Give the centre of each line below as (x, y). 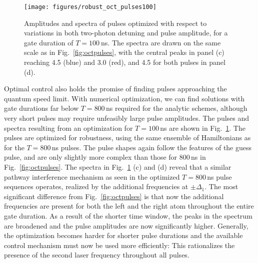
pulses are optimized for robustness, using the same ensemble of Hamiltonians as (127, 137)
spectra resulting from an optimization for (68, 128)
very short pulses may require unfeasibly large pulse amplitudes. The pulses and (127, 118)
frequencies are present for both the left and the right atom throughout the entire (129, 206)
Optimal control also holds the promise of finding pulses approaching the (115, 89)
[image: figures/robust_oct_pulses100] (90, 7)
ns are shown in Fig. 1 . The (203, 128)
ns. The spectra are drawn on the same (161, 42)
